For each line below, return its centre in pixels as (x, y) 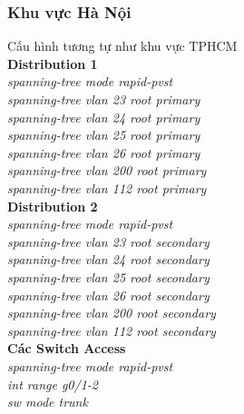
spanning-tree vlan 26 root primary (104, 152)
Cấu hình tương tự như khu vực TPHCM (122, 46)
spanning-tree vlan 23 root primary (104, 99)
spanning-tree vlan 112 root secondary (112, 330)
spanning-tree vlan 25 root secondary (108, 276)
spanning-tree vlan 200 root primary (107, 170)
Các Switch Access (67, 348)
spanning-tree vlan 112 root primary (107, 187)
